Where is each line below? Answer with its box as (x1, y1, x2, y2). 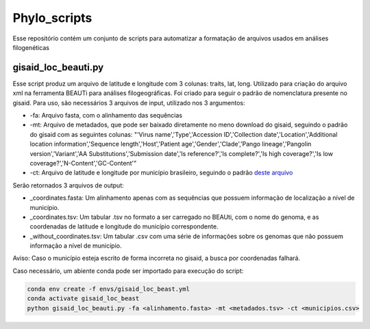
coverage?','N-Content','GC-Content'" (29, 159, 137, 167)
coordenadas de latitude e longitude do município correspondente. (29, 222, 219, 231)
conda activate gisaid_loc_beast (27, 295, 140, 302)
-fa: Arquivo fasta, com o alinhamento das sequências (29, 111, 183, 120)
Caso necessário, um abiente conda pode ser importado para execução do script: (12, 267, 244, 275)
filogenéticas (12, 43, 49, 51)
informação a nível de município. (29, 241, 122, 250)
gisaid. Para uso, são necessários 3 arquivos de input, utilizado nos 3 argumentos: (12, 98, 246, 107)
